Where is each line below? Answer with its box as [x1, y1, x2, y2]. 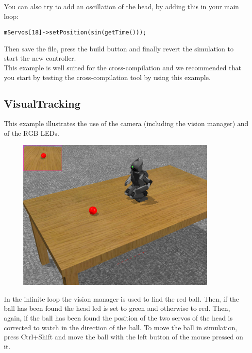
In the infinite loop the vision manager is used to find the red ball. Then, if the [4, 293, 239, 304]
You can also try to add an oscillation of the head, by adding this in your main [4, 1, 239, 11]
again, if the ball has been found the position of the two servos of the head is [4, 313, 233, 322]
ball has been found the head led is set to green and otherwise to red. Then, [4, 303, 230, 313]
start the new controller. [4, 53, 76, 63]
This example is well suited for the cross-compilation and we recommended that [4, 62, 241, 72]
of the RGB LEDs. [4, 128, 59, 138]
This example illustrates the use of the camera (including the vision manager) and [4, 118, 249, 128]
